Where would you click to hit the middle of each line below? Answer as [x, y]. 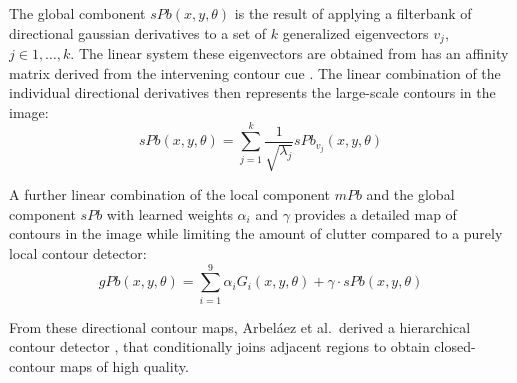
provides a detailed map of [375, 213]
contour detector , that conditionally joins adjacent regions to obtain [219, 346]
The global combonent [77, 13]
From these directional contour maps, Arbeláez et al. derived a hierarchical [240, 326]
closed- [455, 346]
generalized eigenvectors [355, 32]
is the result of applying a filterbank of [353, 13]
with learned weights [169, 213]
